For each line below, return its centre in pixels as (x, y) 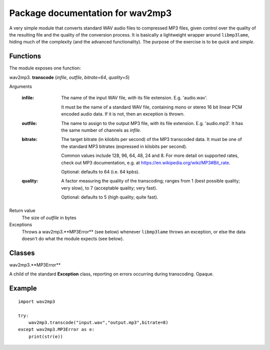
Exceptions (21, 224)
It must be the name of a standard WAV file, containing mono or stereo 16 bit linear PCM (152, 107)
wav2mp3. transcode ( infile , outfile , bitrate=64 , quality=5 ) (69, 77)
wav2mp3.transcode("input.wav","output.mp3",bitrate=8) (98, 322)
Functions (25, 56)
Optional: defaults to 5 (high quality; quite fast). (110, 197)
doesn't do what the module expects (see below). (73, 239)
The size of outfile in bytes (49, 217)
